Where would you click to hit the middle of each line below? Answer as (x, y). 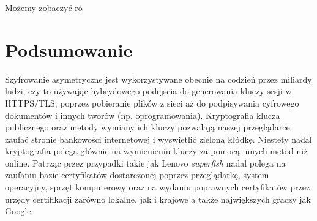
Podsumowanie (69, 49)
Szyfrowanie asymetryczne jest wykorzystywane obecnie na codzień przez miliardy (158, 79)
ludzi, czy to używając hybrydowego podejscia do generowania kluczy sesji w (148, 91)
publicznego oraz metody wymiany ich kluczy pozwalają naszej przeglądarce (147, 127)
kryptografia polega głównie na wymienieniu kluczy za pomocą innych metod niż (156, 151)
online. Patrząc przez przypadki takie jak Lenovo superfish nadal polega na (145, 163)
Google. (19, 211)
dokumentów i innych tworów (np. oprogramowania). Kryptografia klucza (143, 115)
